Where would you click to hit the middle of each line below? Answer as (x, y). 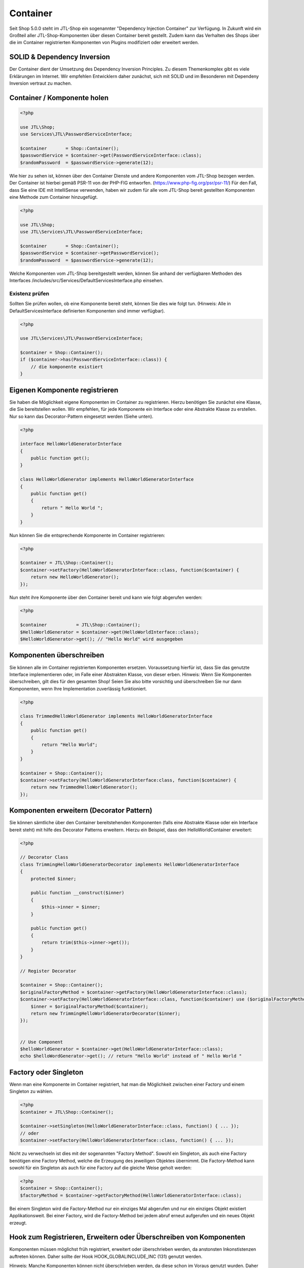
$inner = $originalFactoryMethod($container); (90, 1006)
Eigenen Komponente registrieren (64, 390)
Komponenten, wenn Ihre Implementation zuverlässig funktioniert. (78, 689)
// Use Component (42, 1042)
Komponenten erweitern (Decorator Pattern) (81, 811)
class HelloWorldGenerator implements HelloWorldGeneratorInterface (107, 480)
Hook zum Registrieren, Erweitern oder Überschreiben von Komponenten (127, 1237)
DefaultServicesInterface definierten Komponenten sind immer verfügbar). (87, 311)
